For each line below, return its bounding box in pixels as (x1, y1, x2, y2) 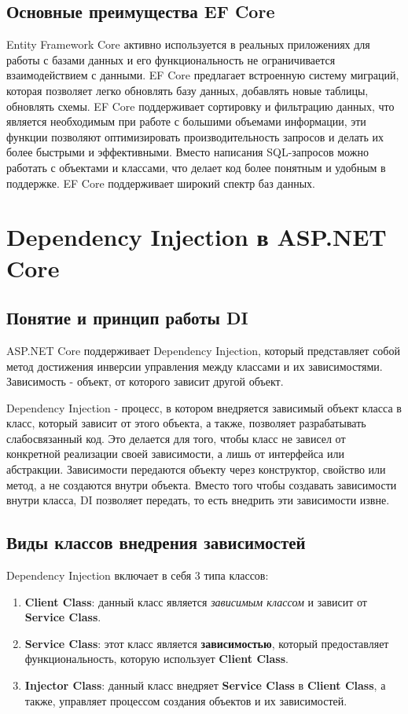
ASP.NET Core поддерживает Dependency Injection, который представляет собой (6, 342, 400, 358)
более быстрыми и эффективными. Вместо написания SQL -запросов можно (6, 144, 369, 160)
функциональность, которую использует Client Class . (24, 650, 289, 667)
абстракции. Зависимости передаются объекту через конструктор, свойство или (6, 461, 386, 478)
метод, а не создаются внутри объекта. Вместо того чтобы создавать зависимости (6, 476, 397, 492)
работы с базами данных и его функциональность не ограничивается (6, 51, 336, 68)
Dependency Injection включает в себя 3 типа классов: (6, 567, 269, 584)
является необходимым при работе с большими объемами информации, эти (6, 113, 366, 130)
